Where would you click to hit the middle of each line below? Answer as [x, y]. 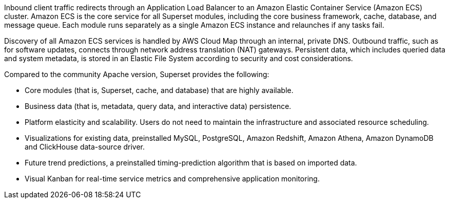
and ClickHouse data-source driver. [85, 147]
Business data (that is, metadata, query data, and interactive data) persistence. [158, 106]
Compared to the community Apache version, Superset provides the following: [137, 74]
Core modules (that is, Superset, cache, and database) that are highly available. [159, 90]
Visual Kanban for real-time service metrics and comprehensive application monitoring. [172, 179]
